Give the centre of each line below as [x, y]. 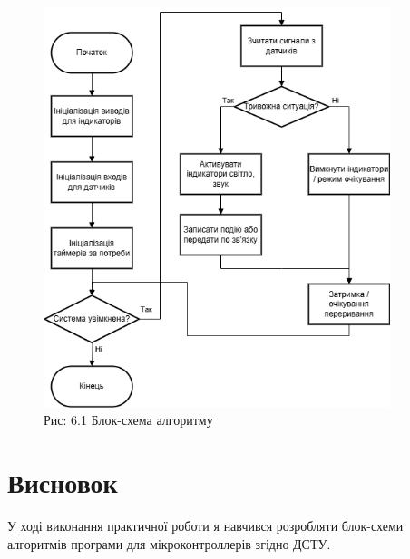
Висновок [63, 482]
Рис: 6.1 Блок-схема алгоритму [128, 420]
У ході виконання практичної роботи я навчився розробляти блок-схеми [205, 526]
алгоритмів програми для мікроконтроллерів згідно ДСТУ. [169, 543]
